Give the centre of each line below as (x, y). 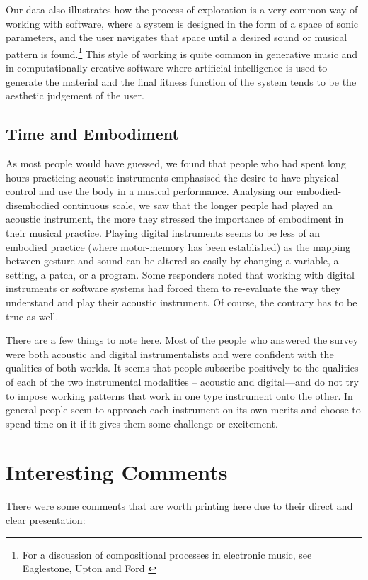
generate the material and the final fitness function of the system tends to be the (181, 81)
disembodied (33, 205)
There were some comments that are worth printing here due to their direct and (179, 506)
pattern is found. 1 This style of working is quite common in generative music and (182, 52)
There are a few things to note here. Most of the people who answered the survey (182, 340)
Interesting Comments (117, 472)
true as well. (32, 316)
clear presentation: (46, 520)
